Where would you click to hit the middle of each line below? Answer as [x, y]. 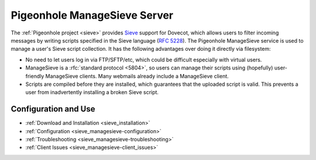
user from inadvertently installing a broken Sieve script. [92, 92]
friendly [35, 76]
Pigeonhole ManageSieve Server [92, 15]
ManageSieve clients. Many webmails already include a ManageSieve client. [137, 76]
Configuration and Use [53, 109]
